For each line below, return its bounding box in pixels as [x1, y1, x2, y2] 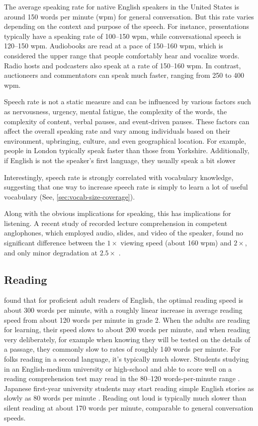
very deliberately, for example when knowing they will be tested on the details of [4, 334, 251, 344]
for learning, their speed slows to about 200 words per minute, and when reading [4, 324, 250, 335]
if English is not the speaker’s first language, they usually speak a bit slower [4, 155, 236, 165]
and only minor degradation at [4, 247, 97, 257]
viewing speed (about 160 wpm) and [120, 237, 232, 248]
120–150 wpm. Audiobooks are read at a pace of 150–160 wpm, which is [4, 40, 223, 51]
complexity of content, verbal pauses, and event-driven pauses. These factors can [4, 116, 250, 126]
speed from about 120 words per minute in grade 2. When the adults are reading [4, 314, 250, 325]
